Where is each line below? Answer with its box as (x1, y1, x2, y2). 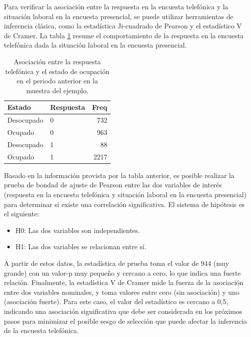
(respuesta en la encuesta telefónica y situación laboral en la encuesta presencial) (4, 189, 247, 199)
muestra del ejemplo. (26, 85, 89, 95)
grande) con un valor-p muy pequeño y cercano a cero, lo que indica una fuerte (4, 267, 241, 278)
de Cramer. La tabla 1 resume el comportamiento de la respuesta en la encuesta (4, 30, 244, 40)
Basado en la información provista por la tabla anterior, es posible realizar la (4, 170, 234, 180)
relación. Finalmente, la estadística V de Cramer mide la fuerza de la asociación (4, 277, 244, 287)
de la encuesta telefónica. (4, 325, 79, 336)
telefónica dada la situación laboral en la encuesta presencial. (4, 40, 187, 50)
